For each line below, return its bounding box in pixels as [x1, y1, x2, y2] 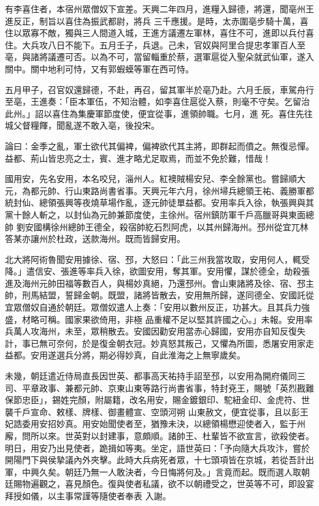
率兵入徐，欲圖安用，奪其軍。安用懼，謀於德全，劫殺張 [86, 265, 310, 278]
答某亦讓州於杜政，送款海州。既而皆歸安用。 [5, 232, 185, 245]
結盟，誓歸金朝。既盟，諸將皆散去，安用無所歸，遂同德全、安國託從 [39, 289, 314, 301]
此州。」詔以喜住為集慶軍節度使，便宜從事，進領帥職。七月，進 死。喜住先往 [5, 107, 313, 119]
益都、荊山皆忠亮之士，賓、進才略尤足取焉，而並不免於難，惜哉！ [5, 151, 271, 164]
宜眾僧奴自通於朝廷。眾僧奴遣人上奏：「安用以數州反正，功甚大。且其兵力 [5, 301, 301, 314]
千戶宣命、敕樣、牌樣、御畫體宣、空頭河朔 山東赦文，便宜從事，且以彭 [13, 405, 300, 418]
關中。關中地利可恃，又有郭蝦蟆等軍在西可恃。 [5, 62, 194, 75]
